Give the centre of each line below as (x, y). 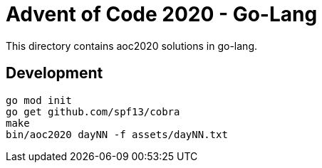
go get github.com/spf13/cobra (93, 111)
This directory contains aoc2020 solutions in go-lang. (132, 46)
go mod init (39, 100)
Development (54, 73)
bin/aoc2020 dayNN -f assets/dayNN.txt (117, 134)
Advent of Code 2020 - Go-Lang (162, 14)
